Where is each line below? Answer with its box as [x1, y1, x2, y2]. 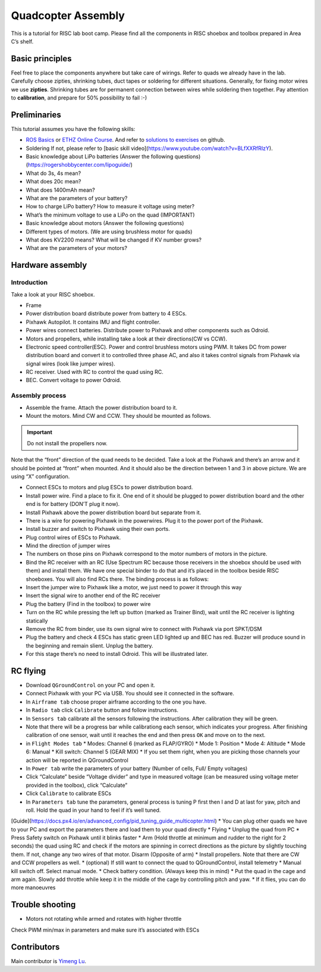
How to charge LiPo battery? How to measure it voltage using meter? [26, 203, 195, 210]
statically [26, 617, 48, 624]
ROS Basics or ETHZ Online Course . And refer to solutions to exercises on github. [26, 136, 225, 143]
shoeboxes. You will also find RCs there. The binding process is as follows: [26, 575, 209, 583]
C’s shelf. [11, 37, 34, 45]
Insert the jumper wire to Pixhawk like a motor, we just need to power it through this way [26, 584, 242, 591]
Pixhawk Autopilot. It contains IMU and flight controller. [26, 318, 160, 326]
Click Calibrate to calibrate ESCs [26, 790, 112, 797]
